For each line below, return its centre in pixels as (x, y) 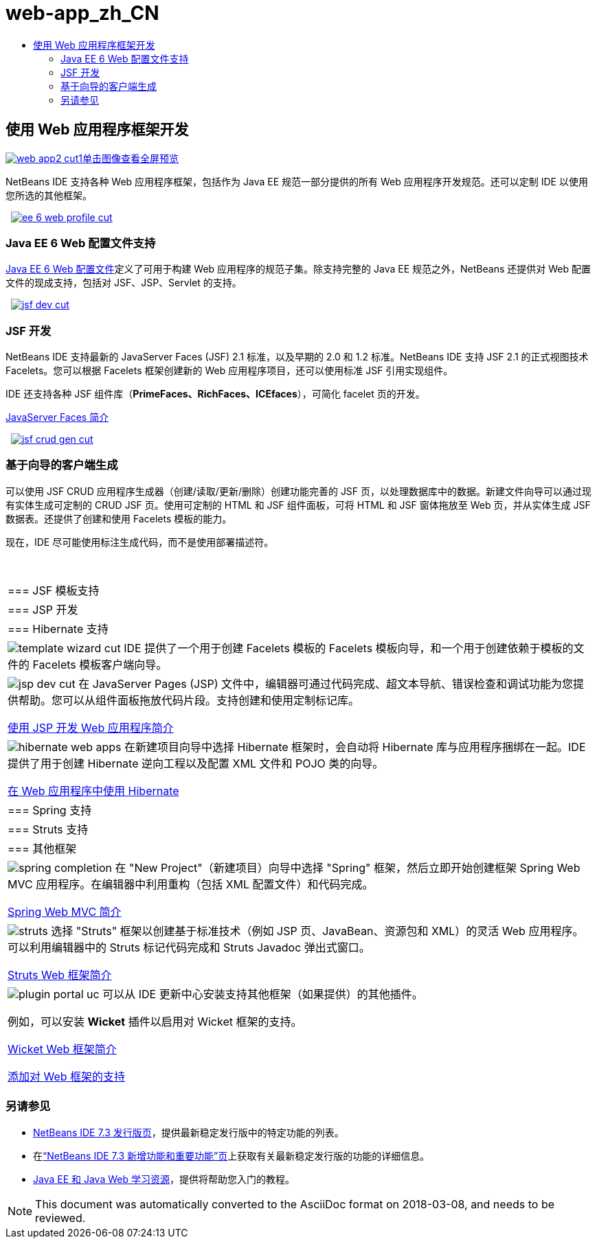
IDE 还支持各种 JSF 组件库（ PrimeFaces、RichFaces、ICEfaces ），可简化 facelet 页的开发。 (215, 394)
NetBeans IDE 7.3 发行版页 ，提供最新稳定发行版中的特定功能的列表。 (189, 1132)
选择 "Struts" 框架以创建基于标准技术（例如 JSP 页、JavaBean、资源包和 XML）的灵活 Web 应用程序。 (317, 931)
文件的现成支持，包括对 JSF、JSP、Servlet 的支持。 (124, 283)
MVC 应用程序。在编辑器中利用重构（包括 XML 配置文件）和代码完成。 (191, 884)
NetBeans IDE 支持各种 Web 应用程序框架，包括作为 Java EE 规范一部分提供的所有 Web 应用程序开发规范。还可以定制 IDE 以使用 (297, 181)
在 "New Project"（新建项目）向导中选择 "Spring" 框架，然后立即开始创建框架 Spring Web (348, 867)
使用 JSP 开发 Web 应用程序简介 (91, 727)
